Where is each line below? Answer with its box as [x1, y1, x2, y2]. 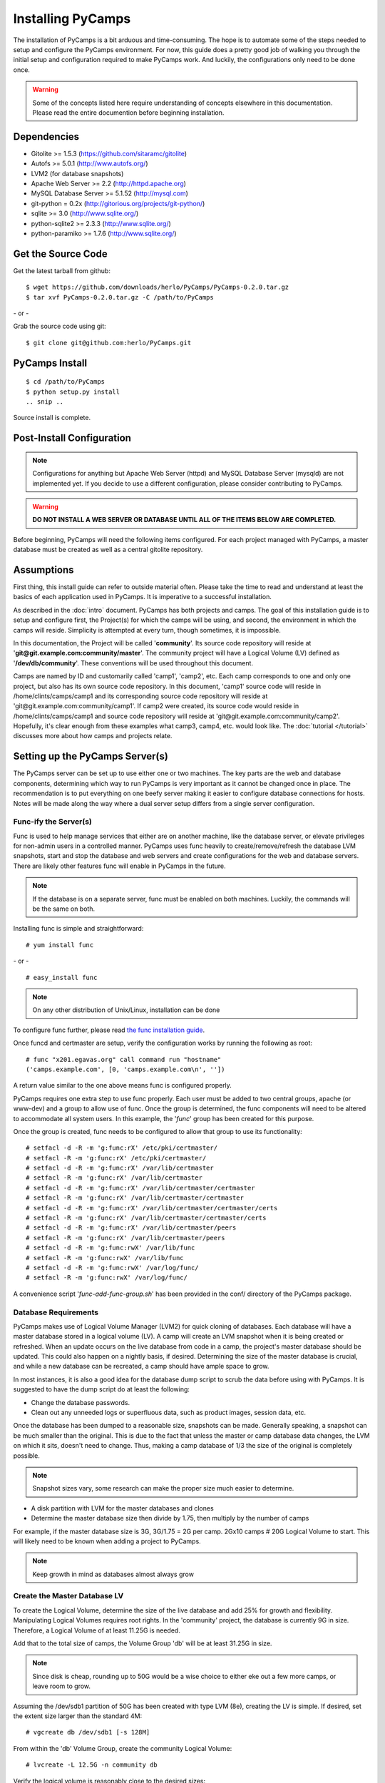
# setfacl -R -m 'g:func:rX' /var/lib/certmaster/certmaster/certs [26, 1214, 267, 1222]
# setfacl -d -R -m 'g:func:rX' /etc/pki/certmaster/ [26, 1144, 217, 1152]
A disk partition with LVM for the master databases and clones [31, 1503, 214, 1512]
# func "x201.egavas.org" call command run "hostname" [26, 1056, 222, 1063]
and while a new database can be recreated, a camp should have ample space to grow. [13, 1362, 269, 1371]
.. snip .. [26, 397, 64, 406]
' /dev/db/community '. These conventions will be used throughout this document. [13, 658, 253, 667]
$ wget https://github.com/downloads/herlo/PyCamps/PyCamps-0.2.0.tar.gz [26, 283, 289, 292]
